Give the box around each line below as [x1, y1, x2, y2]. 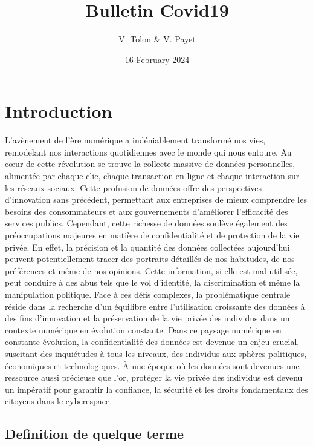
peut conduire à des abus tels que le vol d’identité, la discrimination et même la [5, 276, 300, 289]
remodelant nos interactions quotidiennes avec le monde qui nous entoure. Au [5, 145, 292, 158]
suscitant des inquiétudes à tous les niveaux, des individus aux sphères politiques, [5, 347, 307, 359]
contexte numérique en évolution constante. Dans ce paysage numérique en [5, 323, 282, 336]
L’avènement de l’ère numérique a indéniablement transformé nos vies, [5, 134, 266, 146]
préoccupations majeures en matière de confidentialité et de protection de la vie [5, 229, 300, 241]
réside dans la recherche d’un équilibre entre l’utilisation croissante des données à [5, 300, 305, 312]
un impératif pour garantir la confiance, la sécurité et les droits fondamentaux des [5, 382, 308, 395]
